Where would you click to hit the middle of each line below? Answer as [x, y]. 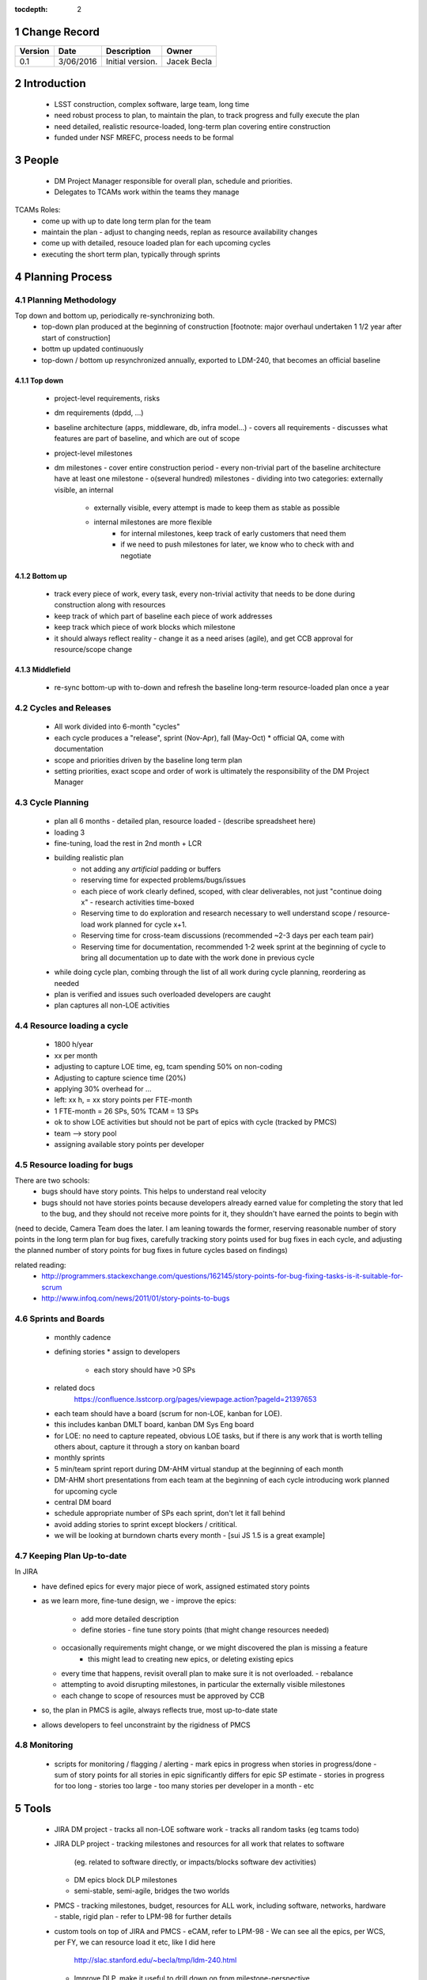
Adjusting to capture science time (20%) [120, 1078]
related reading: [40, 1265]
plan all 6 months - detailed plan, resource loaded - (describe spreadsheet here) [185, 821]
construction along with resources [110, 605]
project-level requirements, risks [107, 398]
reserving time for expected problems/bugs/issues [164, 880]
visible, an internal [84, 489]
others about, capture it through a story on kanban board [147, 1447]
